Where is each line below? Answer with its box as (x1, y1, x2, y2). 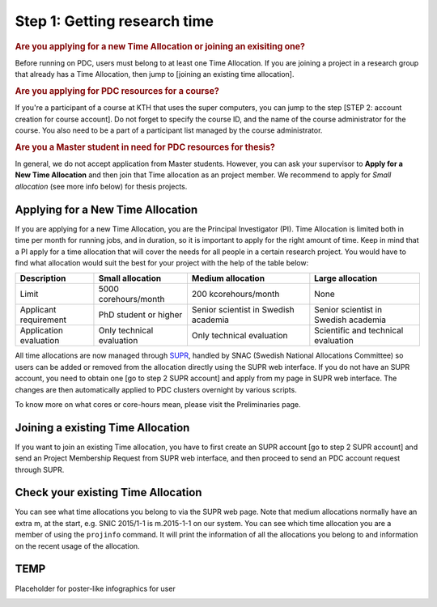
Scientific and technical (314, 325, 404, 336)
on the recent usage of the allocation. (15, 541, 141, 550)
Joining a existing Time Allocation (15, 421, 190, 435)
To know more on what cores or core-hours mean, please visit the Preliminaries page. (15, 399, 301, 409)
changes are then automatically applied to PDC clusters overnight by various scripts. (15, 384, 297, 394)
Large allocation (314, 273, 378, 284)
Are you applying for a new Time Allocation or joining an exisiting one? (15, 40, 305, 52)
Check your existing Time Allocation (15, 486, 202, 499)
